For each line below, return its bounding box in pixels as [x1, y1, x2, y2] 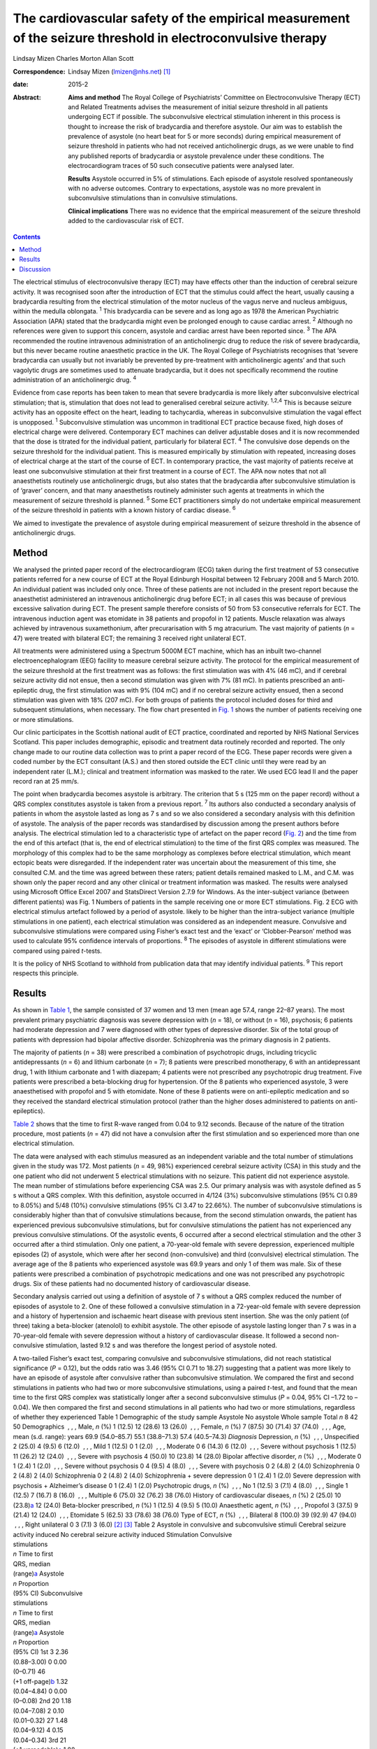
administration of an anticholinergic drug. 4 [13, 374, 137, 384]
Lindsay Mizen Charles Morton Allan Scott [13, 55, 134, 63]
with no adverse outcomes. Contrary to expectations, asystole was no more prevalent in [68, 184, 321, 192]
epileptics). [13, 1107, 45, 1115]
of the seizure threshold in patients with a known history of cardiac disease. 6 [13, 504, 236, 514]
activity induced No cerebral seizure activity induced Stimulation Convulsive [13, 1530, 232, 1538]
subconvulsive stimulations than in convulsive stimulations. [68, 194, 238, 202]
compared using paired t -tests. [13, 947, 103, 955]
